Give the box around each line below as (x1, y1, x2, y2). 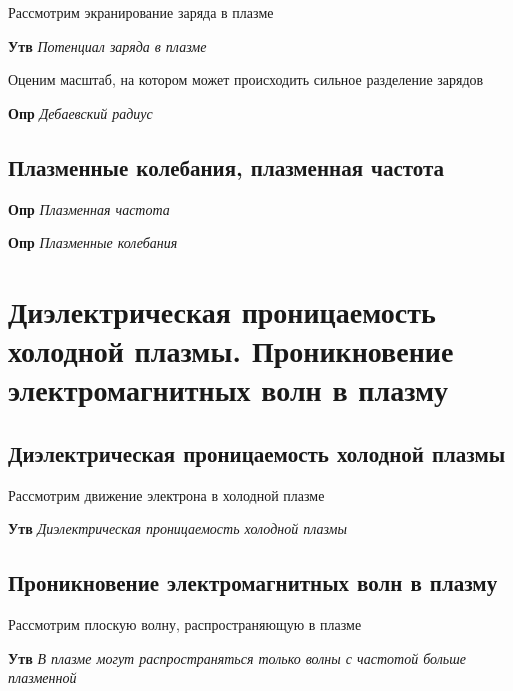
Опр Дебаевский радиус (8, 102, 153, 123)
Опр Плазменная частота (8, 198, 170, 219)
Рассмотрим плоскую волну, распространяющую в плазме (8, 614, 362, 635)
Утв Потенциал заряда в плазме (8, 35, 207, 56)
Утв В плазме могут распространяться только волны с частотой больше (8, 647, 466, 668)
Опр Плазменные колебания (8, 232, 178, 253)
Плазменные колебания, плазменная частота (8, 151, 445, 182)
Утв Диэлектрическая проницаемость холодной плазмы (8, 518, 347, 539)
